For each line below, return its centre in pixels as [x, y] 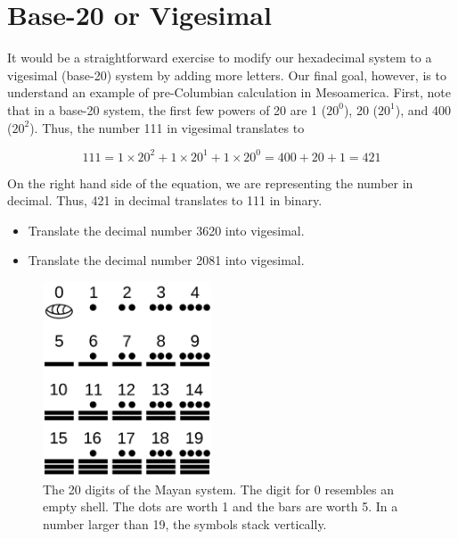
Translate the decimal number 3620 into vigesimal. [166, 230]
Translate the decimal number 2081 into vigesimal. [166, 260]
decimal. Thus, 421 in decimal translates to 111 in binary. [165, 200]
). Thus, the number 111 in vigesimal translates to [167, 127]
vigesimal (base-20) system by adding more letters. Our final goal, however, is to [227, 75]
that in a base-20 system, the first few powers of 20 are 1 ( [167, 109]
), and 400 [423, 109]
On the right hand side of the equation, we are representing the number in [210, 182]
